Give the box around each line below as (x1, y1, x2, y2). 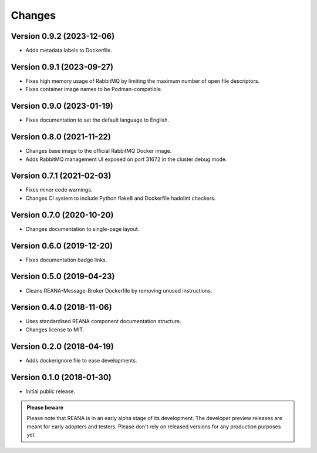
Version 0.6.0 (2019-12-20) (11, 241, 113, 251)
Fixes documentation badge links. (25, 256, 107, 263)
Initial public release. (25, 388, 76, 395)
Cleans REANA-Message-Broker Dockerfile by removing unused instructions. (25, 287, 213, 294)
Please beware (26, 404, 64, 411)
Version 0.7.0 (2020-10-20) (11, 210, 114, 220)
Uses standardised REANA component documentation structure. (25, 318, 181, 325)
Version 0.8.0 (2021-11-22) (11, 132, 111, 142)
